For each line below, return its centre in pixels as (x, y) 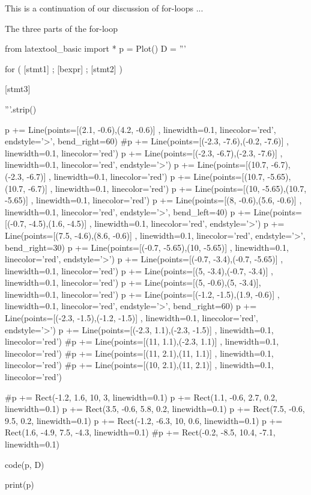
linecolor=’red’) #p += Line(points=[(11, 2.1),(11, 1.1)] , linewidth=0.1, (139, 353)
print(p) (20, 484)
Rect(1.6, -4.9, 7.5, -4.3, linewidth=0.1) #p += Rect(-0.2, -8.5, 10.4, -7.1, (140, 432)
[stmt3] (18, 89)
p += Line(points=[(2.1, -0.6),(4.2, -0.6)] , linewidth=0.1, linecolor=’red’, (140, 129)
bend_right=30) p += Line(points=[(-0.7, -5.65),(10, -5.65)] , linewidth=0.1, (147, 247)
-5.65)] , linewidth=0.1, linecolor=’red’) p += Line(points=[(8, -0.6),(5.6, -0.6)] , (153, 200)
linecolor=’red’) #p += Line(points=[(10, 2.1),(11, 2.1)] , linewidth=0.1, (139, 365)
